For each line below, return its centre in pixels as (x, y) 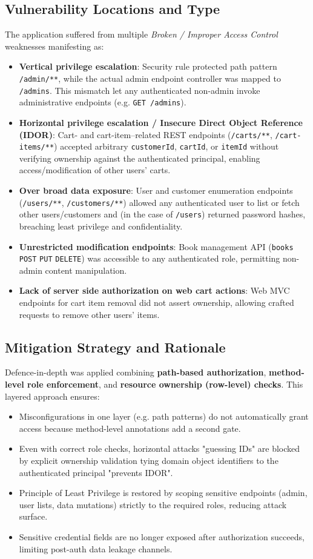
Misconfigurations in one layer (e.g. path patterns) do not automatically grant (164, 416)
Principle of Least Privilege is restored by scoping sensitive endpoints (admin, (163, 493)
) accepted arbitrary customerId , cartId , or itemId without (166, 146)
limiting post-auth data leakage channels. (96, 548)
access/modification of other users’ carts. (95, 170)
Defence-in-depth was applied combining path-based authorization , (136, 372)
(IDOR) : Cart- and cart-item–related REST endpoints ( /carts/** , (146, 134)
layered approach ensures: (52, 396)
